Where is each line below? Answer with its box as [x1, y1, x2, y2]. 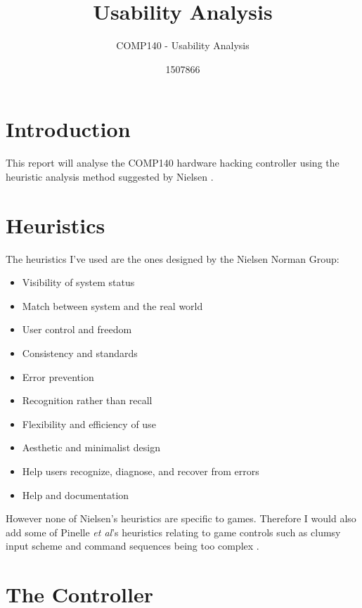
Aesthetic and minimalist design [22, 440, 161, 455]
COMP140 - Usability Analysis [116, 38, 250, 53]
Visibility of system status [22, 275, 135, 290]
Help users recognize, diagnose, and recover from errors [22, 463, 259, 478]
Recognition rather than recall [22, 393, 153, 408]
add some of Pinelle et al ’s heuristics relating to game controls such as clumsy [6, 524, 341, 539]
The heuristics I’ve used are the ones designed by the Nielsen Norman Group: [6, 251, 340, 266]
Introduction [6, 115, 131, 143]
